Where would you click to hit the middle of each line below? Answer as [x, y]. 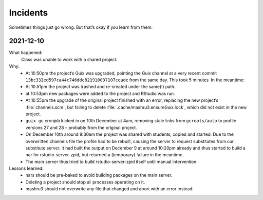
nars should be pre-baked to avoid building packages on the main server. [99, 175]
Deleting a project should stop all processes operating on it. [85, 182]
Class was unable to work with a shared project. [69, 59]
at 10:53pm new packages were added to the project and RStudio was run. [100, 93]
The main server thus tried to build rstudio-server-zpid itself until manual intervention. [112, 162]
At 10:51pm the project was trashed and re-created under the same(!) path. [101, 87]
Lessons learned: [26, 168]
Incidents [28, 13]
